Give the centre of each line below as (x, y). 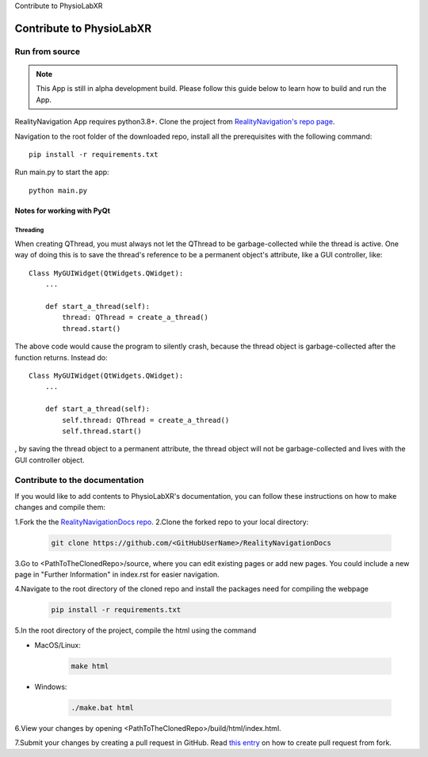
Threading (29, 230)
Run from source (48, 51)
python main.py (58, 190)
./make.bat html (103, 708)
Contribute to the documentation (79, 481)
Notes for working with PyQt (63, 211)
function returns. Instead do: (61, 357)
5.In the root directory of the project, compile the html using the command (136, 630)
